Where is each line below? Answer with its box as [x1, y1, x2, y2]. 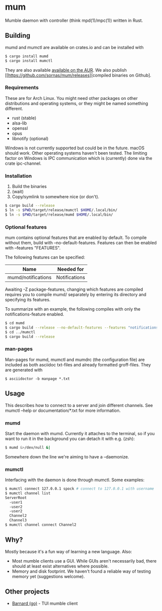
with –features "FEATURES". [5, 245, 61, 251]
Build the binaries [12, 184, 47, 189]
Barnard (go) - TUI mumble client [12, 600, 78, 606]
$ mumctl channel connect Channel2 [5, 522, 77, 527]
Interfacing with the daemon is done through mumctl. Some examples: [5, 477, 145, 483]
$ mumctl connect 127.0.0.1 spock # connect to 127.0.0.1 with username [5, 486, 154, 491]
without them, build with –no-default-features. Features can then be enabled [5, 240, 157, 246]
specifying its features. [5, 297, 51, 303]
